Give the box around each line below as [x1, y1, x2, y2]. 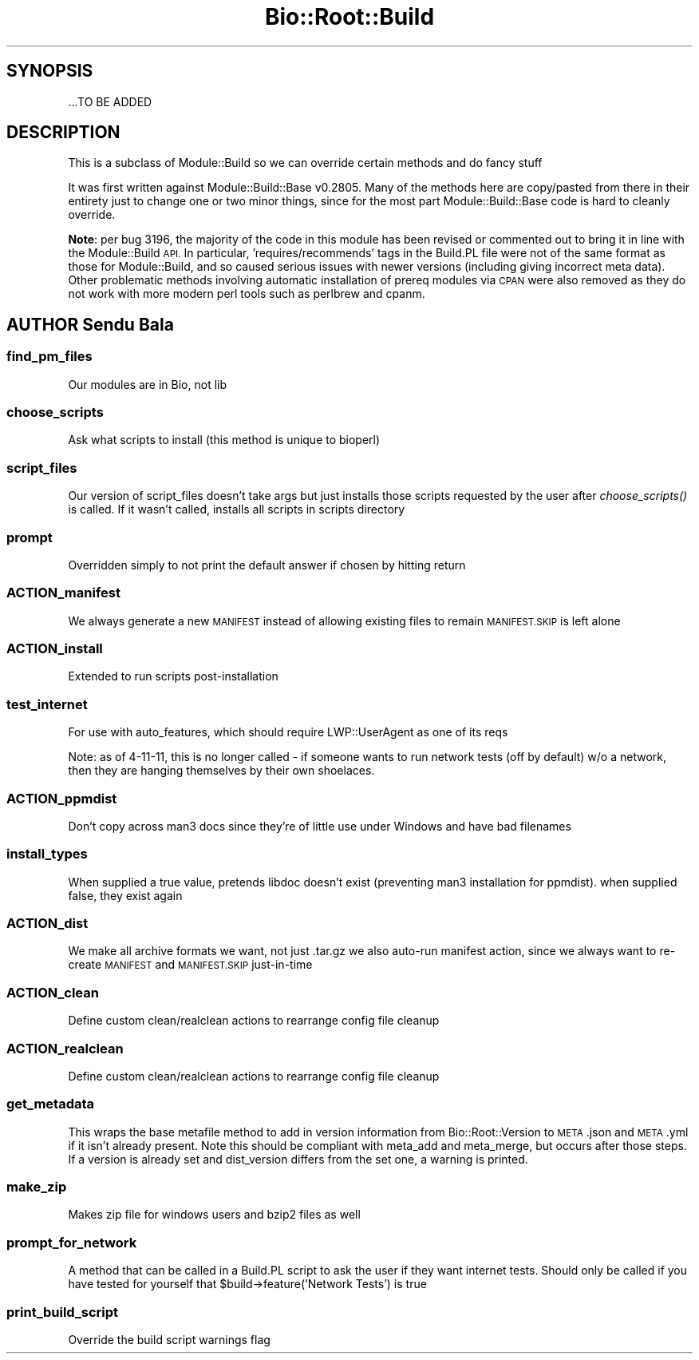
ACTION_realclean [6, 1040, 124, 1057]
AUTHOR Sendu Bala [6, 314, 174, 335]
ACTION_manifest [6, 585, 120, 601]
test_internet [6, 696, 88, 712]
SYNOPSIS [6, 61, 93, 81]
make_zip [6, 1179, 67, 1195]
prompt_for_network [6, 1234, 137, 1251]
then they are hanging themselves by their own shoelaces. [68, 763, 375, 778]
